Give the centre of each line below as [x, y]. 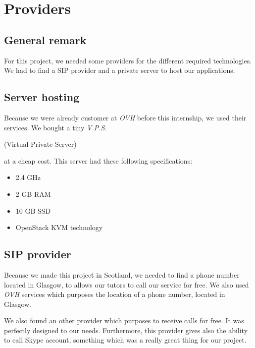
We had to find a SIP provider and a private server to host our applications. [120, 70]
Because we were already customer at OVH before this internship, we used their [125, 117]
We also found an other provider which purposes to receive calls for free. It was [124, 320]
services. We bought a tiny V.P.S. [55, 127]
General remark [45, 39]
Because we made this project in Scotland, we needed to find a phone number [122, 274]
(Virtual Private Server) [40, 144]
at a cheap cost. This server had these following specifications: [98, 160]
